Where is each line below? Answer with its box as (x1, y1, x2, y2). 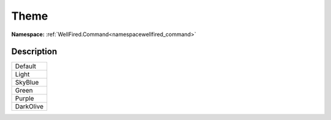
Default (15, 62, 37, 70)
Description (11, 47, 58, 57)
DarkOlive (15, 102, 44, 111)
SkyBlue (15, 78, 39, 87)
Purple (15, 94, 34, 103)
